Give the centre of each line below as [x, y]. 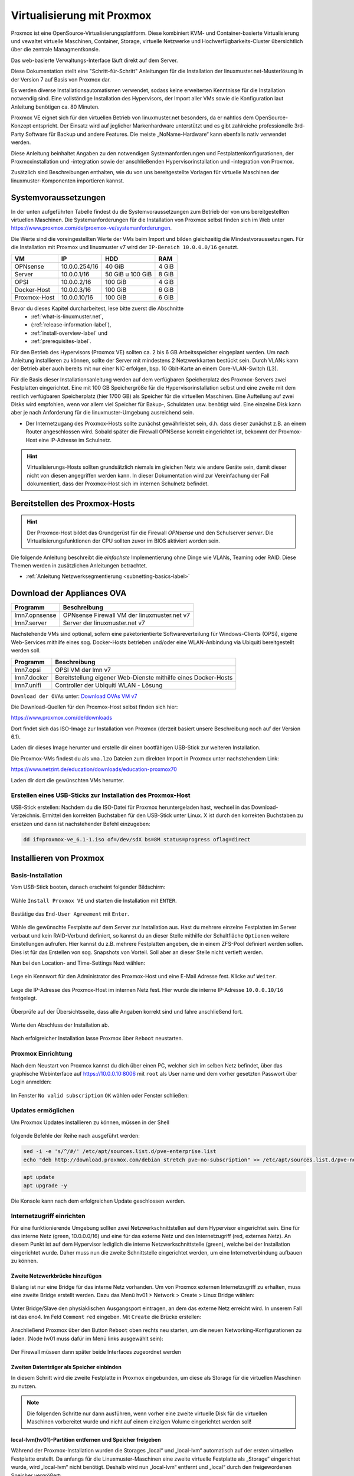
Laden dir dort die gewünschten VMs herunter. [68, 780]
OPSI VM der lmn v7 [83, 670]
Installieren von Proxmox [58, 858]
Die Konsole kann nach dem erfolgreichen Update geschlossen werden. [98, 1201]
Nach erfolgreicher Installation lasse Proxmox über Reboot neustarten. [97, 1039]
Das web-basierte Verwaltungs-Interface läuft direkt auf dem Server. [94, 60]
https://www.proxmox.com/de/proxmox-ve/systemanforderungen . [91, 228]
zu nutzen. [24, 1386]
